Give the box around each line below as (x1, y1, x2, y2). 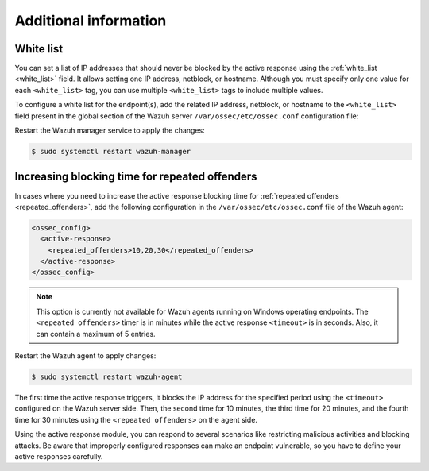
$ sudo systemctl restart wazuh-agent (31, 372, 183, 381)
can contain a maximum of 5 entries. (36, 329, 156, 338)
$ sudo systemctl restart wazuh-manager (31, 147, 191, 156)
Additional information (14, 12, 167, 29)
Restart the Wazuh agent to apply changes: (14, 350, 157, 361)
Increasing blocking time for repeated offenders (14, 170, 257, 183)
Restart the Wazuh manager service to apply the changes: (14, 125, 206, 135)
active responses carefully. (14, 451, 103, 461)
